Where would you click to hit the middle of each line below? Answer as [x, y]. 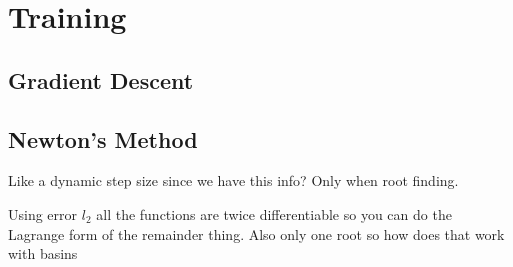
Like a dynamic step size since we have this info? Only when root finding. [233, 180]
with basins [43, 253]
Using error [43, 213]
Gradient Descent [101, 79]
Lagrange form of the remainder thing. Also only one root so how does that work [256, 233]
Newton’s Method [103, 138]
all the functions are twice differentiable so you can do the [274, 213]
